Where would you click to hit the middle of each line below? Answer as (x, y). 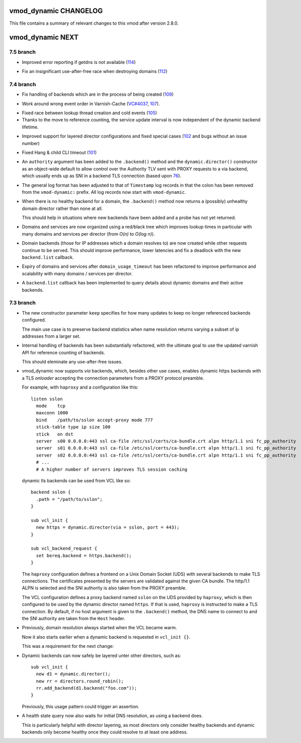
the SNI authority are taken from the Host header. (73, 618)
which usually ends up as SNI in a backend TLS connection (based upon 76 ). (101, 176)
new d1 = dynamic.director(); (73, 674)
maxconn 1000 (52, 413)
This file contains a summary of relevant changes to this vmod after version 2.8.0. (94, 23)
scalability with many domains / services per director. (77, 273)
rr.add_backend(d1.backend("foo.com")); (87, 688)
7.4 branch (23, 84)
